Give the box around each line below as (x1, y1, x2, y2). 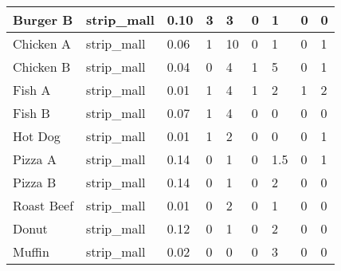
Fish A (13, 81, 51, 99)
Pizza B (13, 173, 57, 191)
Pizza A (13, 150, 57, 168)
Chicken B (13, 57, 71, 76)
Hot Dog (13, 127, 61, 145)
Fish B (13, 104, 50, 122)
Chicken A (13, 34, 71, 53)
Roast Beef (13, 196, 74, 214)
